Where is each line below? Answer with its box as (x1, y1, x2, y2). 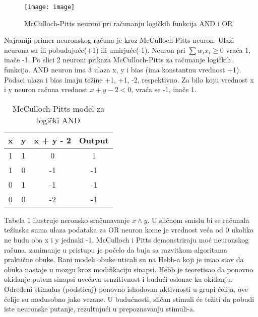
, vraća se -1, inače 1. (131, 84, 197, 95)
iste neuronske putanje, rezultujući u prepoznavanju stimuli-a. (4, 303, 195, 314)
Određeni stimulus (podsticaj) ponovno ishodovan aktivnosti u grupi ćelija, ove (4, 283, 248, 294)
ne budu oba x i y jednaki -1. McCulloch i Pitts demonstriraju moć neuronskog (4, 234, 249, 245)
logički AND (36, 114, 80, 126)
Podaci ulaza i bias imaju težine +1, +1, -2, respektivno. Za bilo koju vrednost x (4, 74, 254, 85)
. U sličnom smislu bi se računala (147, 214, 249, 225)
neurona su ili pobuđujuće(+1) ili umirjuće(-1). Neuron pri (4, 44, 185, 55)
